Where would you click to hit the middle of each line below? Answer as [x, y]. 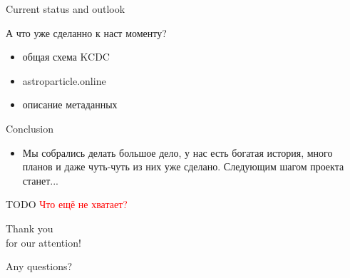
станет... [41, 180]
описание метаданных [70, 104]
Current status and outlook [66, 9]
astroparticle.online [64, 80]
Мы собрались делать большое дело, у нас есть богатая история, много [177, 152]
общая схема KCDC [66, 57]
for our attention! [43, 242]
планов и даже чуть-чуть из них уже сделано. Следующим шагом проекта [183, 166]
